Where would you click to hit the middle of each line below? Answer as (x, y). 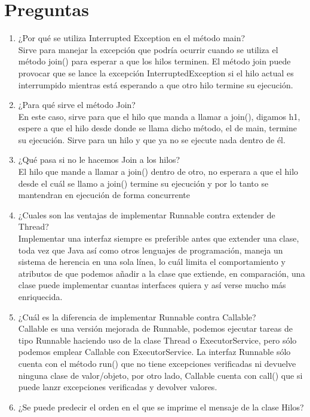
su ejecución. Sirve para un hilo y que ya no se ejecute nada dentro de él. (152, 139)
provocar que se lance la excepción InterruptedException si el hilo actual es (156, 72)
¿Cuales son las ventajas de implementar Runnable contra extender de (147, 214)
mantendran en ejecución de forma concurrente (104, 195)
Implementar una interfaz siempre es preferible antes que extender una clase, (159, 238)
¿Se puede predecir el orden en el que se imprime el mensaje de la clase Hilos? (161, 407)
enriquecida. (40, 296)
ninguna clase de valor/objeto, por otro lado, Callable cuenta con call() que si (160, 375)
